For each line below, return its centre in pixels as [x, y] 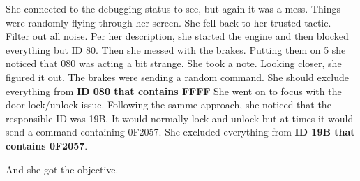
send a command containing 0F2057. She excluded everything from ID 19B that [180, 132]
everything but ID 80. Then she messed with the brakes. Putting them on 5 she [176, 49]
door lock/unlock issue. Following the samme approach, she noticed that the [168, 104]
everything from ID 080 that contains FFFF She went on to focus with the [174, 90]
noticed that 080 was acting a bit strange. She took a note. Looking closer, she [174, 63]
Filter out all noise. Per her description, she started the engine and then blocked [177, 36]
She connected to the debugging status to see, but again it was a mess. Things [173, 8]
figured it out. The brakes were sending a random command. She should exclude [177, 77]
